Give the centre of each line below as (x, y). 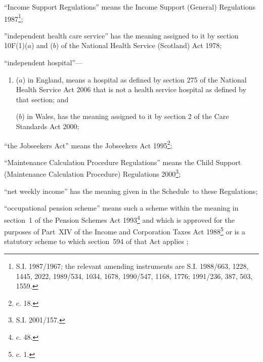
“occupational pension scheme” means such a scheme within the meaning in (121, 208)
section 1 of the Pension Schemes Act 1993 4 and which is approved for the (119, 219)
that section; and (42, 99)
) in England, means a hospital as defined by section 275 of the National (135, 79)
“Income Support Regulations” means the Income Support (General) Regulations (130, 7)
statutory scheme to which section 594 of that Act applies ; (96, 241)
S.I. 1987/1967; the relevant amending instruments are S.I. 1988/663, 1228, (132, 266)
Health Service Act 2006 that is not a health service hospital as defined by (131, 89)
